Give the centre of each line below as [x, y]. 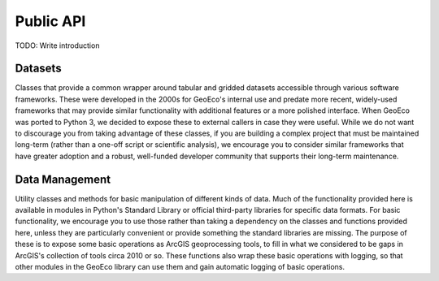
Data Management [63, 179]
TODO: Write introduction [57, 45]
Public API [50, 21]
